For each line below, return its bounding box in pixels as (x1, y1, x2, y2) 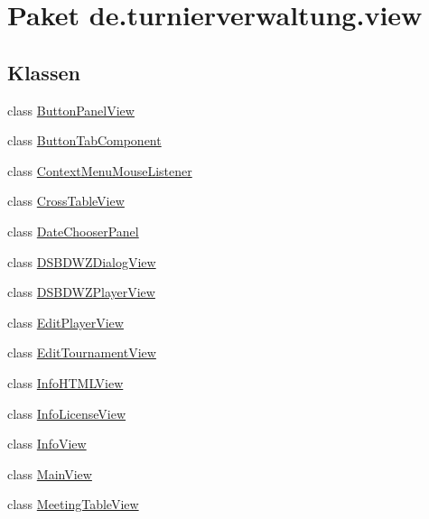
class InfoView (7, 434, 87, 453)
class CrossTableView (7, 191, 125, 210)
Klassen (7, 58, 80, 86)
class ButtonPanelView (7, 100, 135, 119)
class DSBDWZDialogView (7, 252, 156, 271)
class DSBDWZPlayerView (7, 283, 155, 301)
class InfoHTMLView (7, 373, 124, 392)
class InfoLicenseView (7, 403, 126, 422)
